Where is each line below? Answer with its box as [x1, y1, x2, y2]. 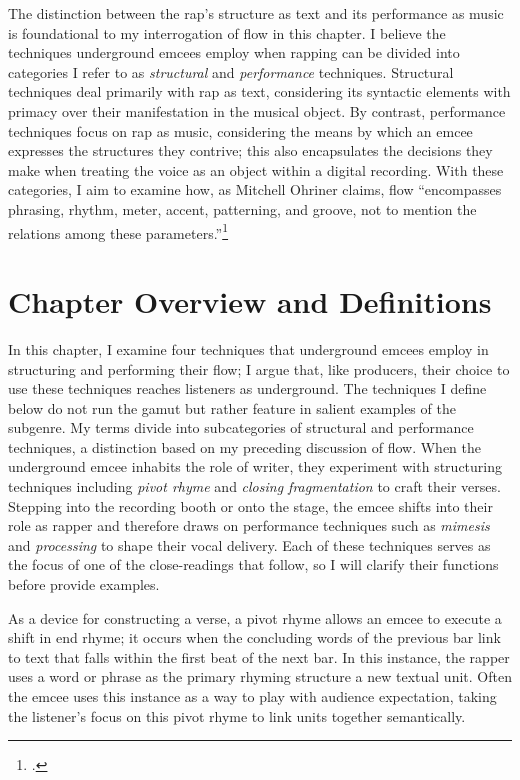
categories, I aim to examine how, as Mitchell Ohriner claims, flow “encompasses [8, 179, 502, 200]
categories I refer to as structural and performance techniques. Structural [8, 61, 454, 82]
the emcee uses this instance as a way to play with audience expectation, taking [8, 686, 497, 706]
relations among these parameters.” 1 [8, 219, 229, 243]
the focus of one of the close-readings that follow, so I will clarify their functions [8, 554, 499, 575]
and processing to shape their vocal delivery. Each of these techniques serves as [8, 534, 491, 555]
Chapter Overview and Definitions [8, 280, 492, 321]
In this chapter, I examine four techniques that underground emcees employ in [8, 338, 489, 359]
